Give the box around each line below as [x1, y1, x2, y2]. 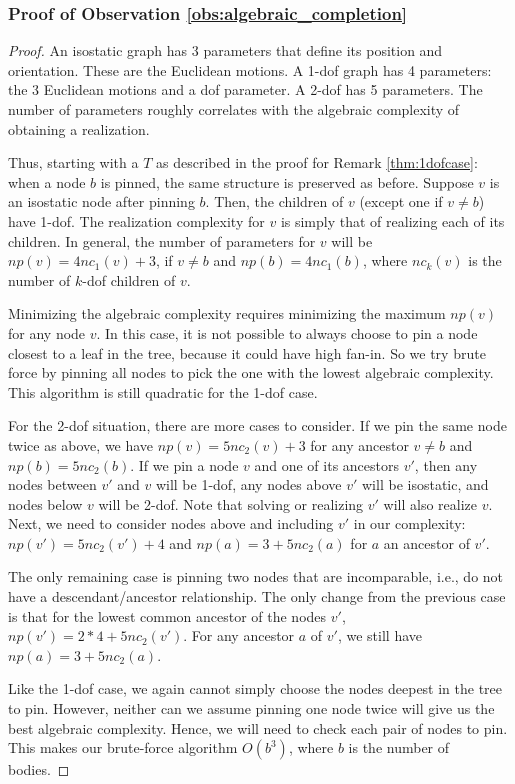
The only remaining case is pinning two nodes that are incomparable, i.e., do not [8, 566, 504, 587]
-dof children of [82, 269, 176, 290]
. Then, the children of [205, 191, 344, 212]
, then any [414, 454, 478, 475]
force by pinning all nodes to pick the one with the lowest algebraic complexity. [8, 362, 494, 383]
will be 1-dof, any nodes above [155, 474, 342, 495]
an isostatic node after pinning [8, 191, 195, 212]
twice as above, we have [8, 434, 154, 455]
